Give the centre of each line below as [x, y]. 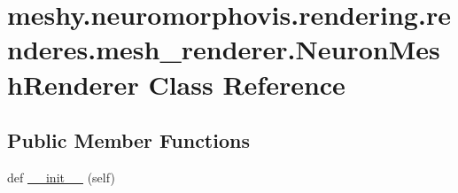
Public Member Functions [128, 140]
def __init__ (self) [61, 177]
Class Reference [247, 84]
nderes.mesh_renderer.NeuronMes [224, 49]
